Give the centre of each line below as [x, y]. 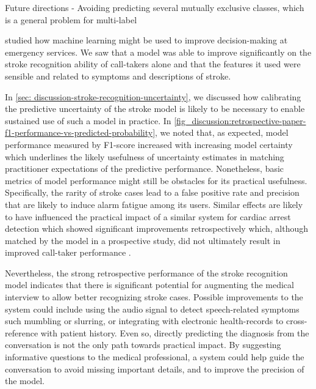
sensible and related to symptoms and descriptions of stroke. [118, 76]
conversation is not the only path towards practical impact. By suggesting [143, 345]
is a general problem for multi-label [71, 19]
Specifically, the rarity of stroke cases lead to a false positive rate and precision [152, 192]
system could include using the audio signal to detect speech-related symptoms [152, 309]
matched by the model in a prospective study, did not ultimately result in [143, 240]
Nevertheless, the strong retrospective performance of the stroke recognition [146, 272]
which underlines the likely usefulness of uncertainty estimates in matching [145, 156]
